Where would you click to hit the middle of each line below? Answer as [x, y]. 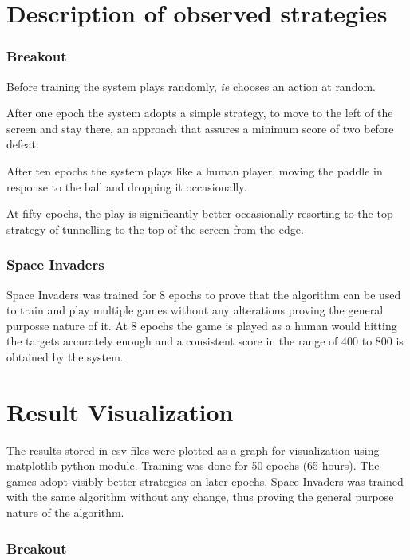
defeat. [23, 144]
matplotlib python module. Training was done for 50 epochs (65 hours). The [193, 465]
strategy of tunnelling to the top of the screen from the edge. [155, 229]
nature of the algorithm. [65, 513]
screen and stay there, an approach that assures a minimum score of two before [200, 128]
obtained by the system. [65, 356]
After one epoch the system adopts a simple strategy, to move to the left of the [200, 113]
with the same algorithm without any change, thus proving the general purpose [200, 497]
